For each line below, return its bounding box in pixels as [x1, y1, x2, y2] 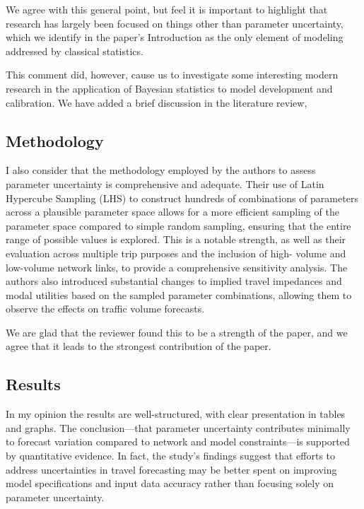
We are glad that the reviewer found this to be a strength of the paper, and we [6, 324, 348, 339]
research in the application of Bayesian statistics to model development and [6, 81, 333, 95]
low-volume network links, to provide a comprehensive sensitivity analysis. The [6, 259, 348, 274]
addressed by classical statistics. [6, 43, 143, 58]
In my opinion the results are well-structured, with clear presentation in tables [6, 406, 346, 421]
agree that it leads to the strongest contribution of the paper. [6, 339, 271, 353]
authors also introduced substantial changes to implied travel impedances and [6, 274, 342, 288]
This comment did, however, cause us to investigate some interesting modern [6, 67, 339, 82]
